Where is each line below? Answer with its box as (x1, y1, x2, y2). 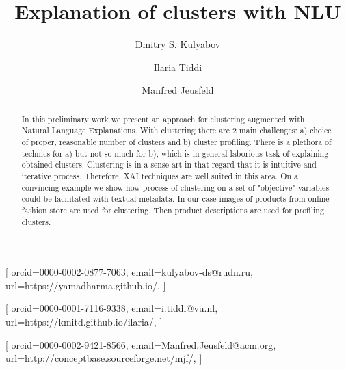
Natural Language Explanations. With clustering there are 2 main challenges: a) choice (21, 124, 332, 136)
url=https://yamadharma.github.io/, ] (5, 278, 166, 292)
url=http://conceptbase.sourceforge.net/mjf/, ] (5, 351, 202, 365)
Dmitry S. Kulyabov (135, 37, 221, 51)
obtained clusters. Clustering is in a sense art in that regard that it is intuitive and (21, 159, 317, 170)
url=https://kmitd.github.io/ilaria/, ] (5, 315, 163, 329)
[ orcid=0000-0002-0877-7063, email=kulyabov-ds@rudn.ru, (5, 265, 253, 279)
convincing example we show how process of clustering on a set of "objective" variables (21, 181, 330, 193)
